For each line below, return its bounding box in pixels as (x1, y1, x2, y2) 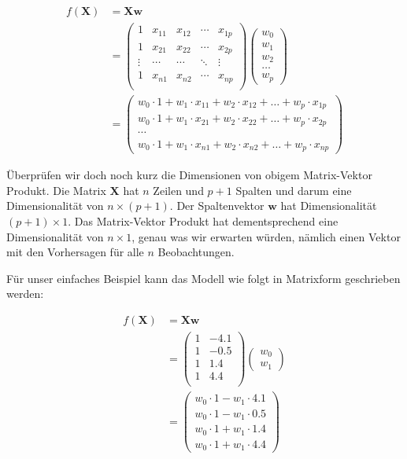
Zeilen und (153, 182, 204, 198)
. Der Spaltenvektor (169, 197, 265, 214)
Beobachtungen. (157, 244, 235, 260)
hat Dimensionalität (280, 197, 377, 214)
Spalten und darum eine (235, 182, 352, 198)
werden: (6, 285, 44, 302)
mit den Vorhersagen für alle (6, 244, 144, 260)
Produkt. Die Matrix (6, 182, 106, 198)
